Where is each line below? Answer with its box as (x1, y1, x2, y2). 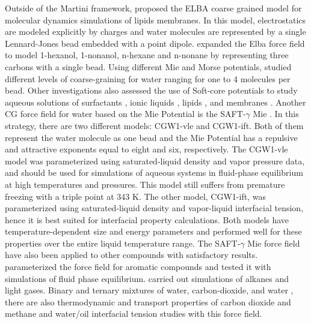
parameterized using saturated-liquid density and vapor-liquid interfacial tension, (5, 202, 304, 214)
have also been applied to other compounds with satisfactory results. (5, 248, 258, 261)
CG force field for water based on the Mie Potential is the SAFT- (5, 107, 246, 120)
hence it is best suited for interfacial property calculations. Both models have (5, 213, 289, 226)
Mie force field (247, 236, 300, 249)
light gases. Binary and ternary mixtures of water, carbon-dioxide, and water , (5, 284, 294, 296)
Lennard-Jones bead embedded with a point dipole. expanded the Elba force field (5, 37, 305, 49)
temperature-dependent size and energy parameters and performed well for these (5, 225, 302, 238)
